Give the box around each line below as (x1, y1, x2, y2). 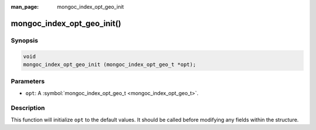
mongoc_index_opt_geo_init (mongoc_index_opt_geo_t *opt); (23, 61, 196, 68)
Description (11, 104, 45, 112)
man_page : (11, 3, 39, 10)
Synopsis (11, 36, 38, 44)
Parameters (11, 78, 45, 86)
